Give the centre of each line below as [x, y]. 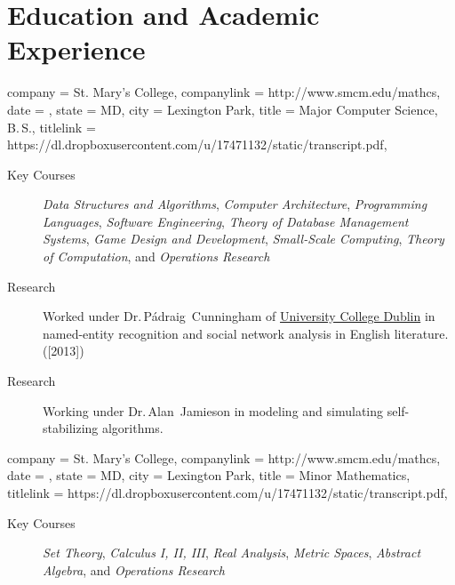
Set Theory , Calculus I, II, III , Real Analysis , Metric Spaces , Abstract [232, 553]
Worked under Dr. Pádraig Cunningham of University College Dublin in [239, 316]
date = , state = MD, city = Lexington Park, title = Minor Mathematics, [209, 475]
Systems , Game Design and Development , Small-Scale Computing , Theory [243, 239]
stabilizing [71, 428]
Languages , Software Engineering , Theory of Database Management [226, 221]
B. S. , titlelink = [52, 127]
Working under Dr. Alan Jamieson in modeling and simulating [213, 410]
